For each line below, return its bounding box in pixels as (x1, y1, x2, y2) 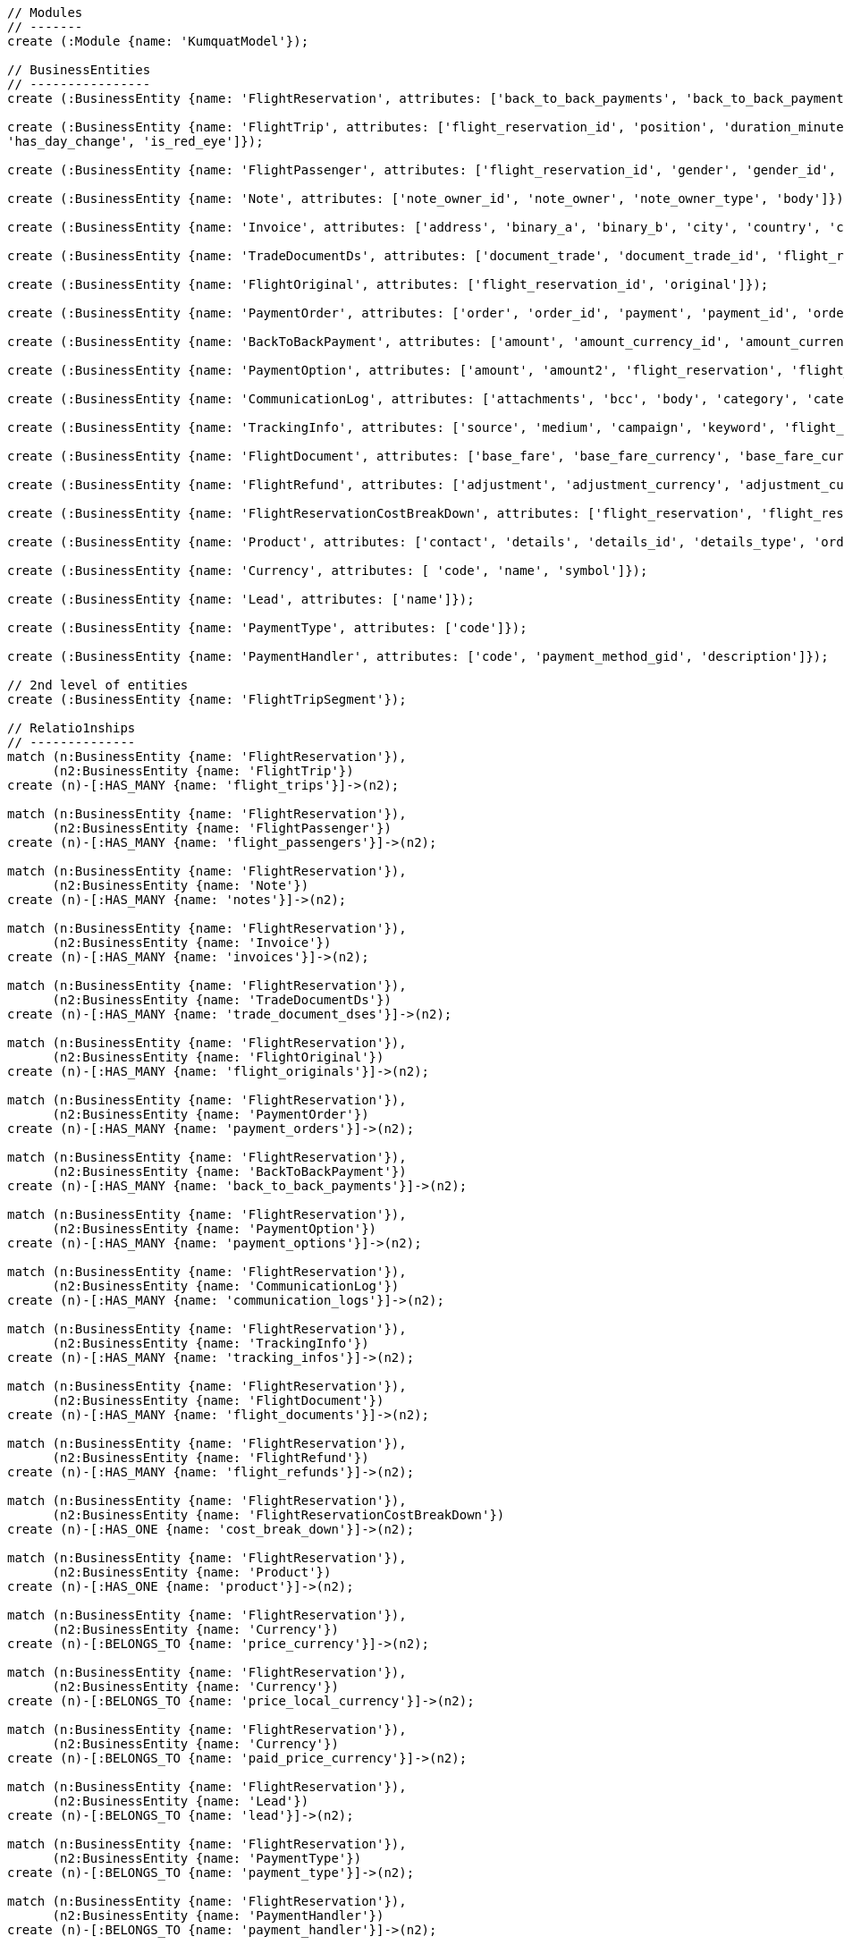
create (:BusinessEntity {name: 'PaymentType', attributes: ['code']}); (7, 621, 527, 635)
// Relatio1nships (7, 721, 136, 735)
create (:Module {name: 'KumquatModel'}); (7, 34, 309, 48)
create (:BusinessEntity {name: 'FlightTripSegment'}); (7, 692, 407, 706)
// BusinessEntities (7, 63, 151, 77)
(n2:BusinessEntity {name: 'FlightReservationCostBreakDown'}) (52, 1508, 505, 1522)
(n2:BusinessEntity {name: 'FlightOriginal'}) (52, 1050, 384, 1064)
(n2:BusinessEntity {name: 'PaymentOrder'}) (52, 1107, 369, 1121)
